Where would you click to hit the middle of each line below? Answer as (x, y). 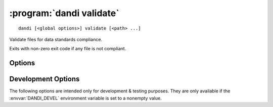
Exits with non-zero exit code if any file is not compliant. (68, 49)
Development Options (44, 79)
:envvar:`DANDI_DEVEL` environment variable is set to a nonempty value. (85, 98)
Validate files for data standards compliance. (56, 39)
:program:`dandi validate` (64, 13)
